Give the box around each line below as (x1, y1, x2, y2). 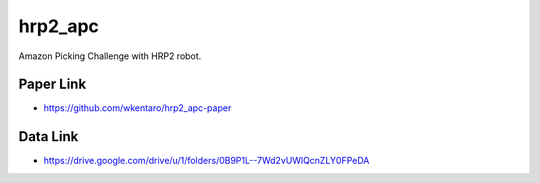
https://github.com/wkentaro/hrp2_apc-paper (43, 102, 232, 114)
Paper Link (18, 76, 87, 93)
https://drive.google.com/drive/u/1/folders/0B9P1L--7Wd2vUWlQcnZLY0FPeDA (43, 155, 370, 167)
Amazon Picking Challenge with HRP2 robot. (18, 50, 202, 62)
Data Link (18, 128, 79, 145)
